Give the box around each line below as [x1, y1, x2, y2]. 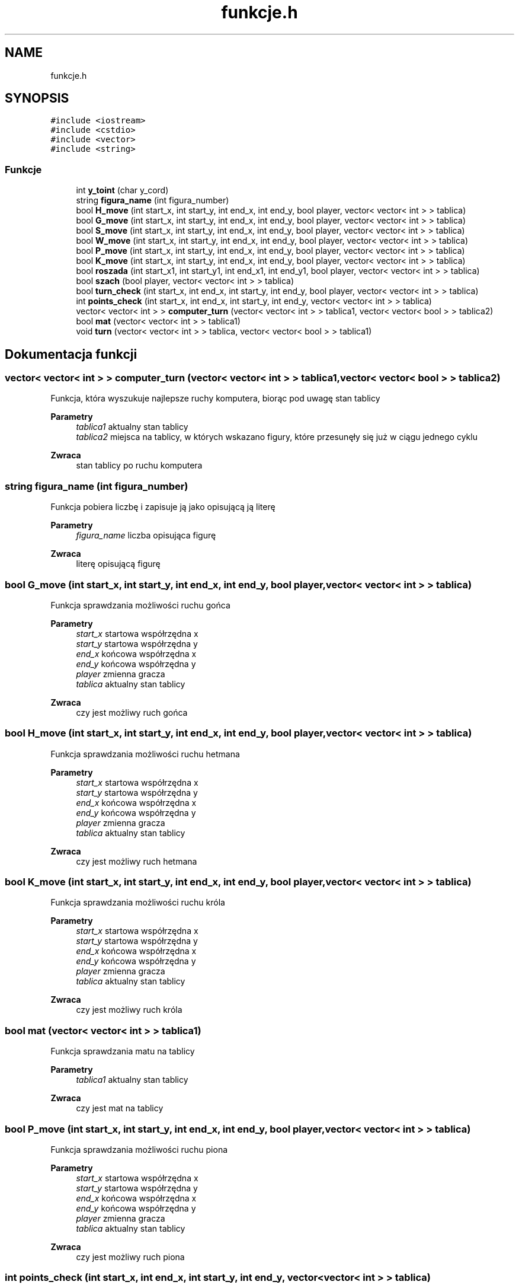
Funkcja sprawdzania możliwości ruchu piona [50, 1144, 228, 1155]
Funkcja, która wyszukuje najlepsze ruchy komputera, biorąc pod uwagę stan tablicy [50, 393, 380, 404]
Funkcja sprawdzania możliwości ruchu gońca [50, 600, 230, 610]
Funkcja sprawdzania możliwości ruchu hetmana [50, 748, 240, 759]
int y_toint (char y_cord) [76, 185, 169, 196]
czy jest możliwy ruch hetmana [76, 856, 197, 866]
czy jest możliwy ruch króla [76, 1005, 182, 1015]
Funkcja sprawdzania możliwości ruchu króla [50, 897, 225, 908]
